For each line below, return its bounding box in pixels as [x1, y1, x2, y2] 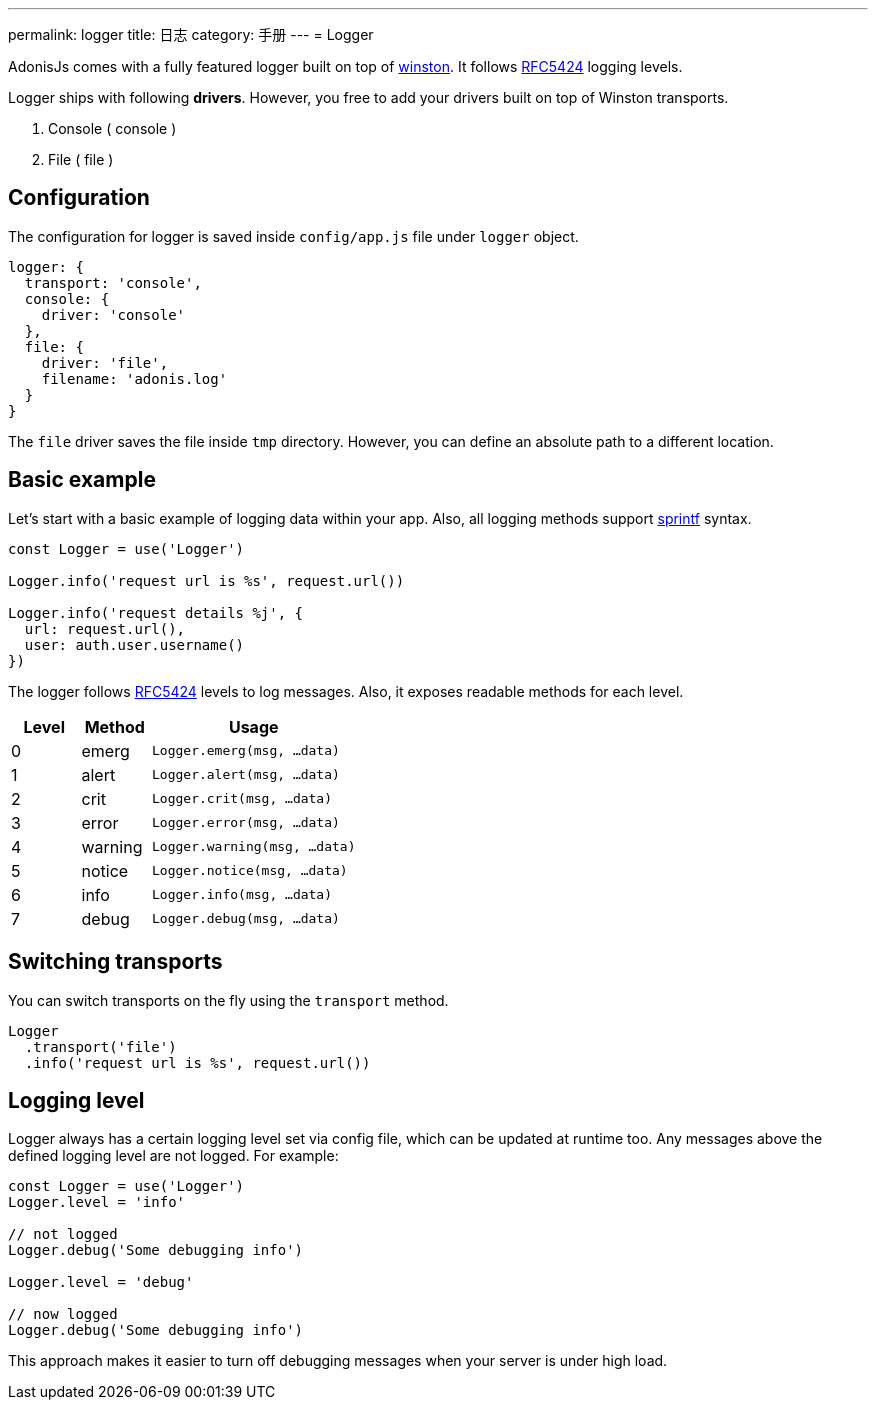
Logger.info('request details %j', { [8, 604, 304, 621]
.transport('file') [24, 1038, 177, 1055]
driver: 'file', [41, 354, 169, 371]
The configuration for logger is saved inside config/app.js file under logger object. [8, 227, 579, 245]
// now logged [8, 1306, 118, 1323]
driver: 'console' [41, 306, 186, 323]
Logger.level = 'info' [8, 1194, 186, 1211]
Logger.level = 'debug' [8, 1274, 194, 1291]
